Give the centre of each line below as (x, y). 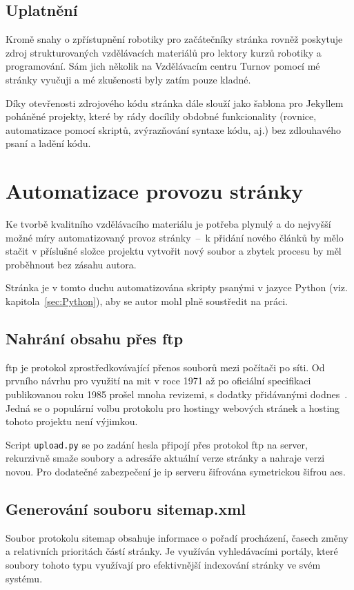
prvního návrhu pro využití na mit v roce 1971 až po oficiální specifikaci (158, 381)
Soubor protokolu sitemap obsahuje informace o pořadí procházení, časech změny (177, 537)
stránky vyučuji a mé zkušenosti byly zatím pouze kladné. (128, 79)
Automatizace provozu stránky (155, 191)
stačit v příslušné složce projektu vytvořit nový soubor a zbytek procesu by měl (174, 251)
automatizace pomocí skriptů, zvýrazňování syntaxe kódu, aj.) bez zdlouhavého (173, 129)
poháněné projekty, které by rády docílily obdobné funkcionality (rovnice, (161, 116)
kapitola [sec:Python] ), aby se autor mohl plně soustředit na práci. (147, 301)
